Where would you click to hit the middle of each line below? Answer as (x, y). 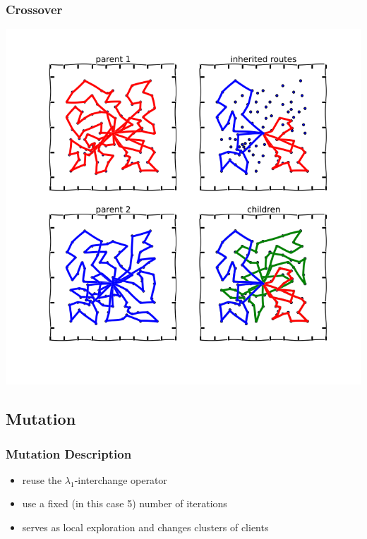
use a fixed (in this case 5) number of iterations (125, 503)
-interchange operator (121, 479)
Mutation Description (69, 453)
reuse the (42, 479)
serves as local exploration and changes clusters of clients (145, 527)
